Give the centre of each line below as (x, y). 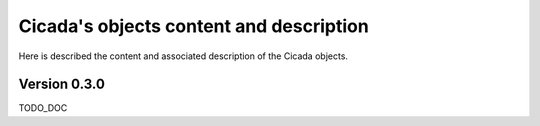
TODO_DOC (43, 108)
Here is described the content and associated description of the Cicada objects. (183, 56)
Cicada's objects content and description (193, 26)
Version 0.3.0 (61, 84)
